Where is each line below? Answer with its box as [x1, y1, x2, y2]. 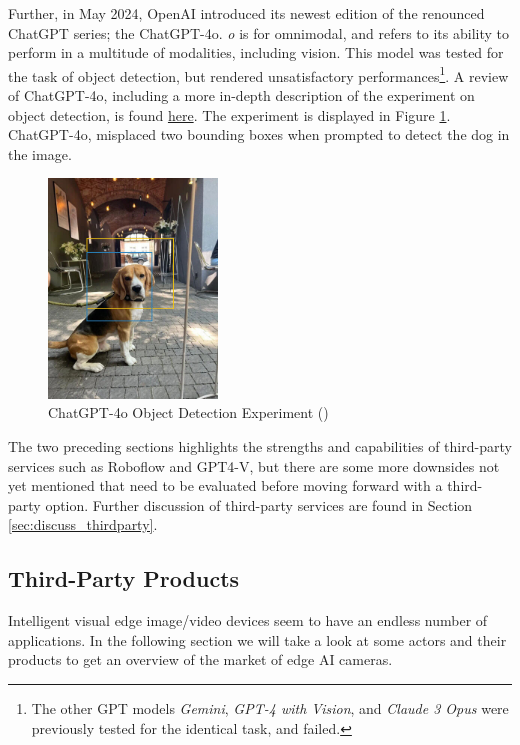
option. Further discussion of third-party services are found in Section [45, 494, 473, 515]
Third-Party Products [8, 563, 240, 594]
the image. [8, 143, 72, 164]
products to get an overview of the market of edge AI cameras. [8, 649, 393, 670]
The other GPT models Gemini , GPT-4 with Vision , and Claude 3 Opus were [31, 697, 509, 718]
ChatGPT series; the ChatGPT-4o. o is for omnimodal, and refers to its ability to [8, 22, 510, 43]
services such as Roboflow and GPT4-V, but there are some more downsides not [8, 455, 500, 476]
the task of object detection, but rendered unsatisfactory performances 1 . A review [8, 62, 509, 86]
